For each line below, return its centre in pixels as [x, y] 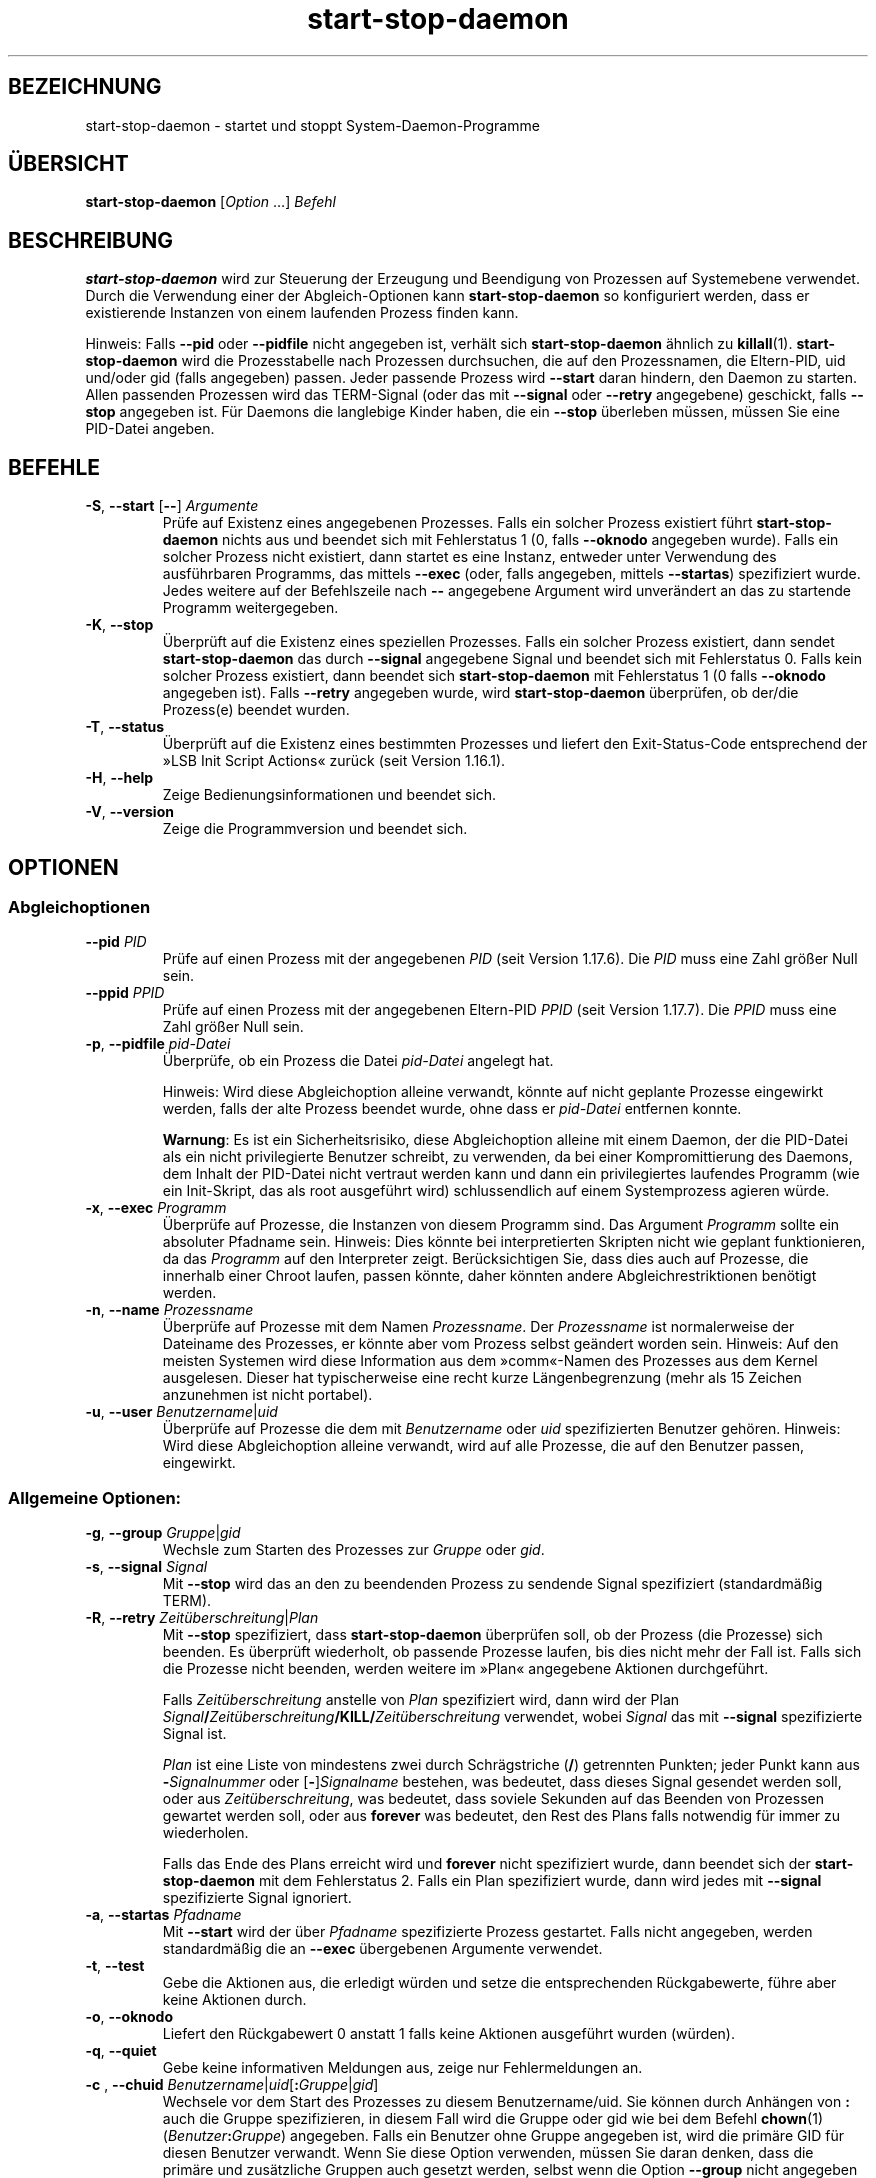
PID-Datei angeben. [150, 429]
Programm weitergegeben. [250, 608]
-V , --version [129, 812]
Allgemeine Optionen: [95, 1497]
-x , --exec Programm [156, 1208]
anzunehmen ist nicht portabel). [267, 1395]
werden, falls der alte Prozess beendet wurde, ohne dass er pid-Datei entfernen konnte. [452, 1109]
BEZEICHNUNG [85, 87]
